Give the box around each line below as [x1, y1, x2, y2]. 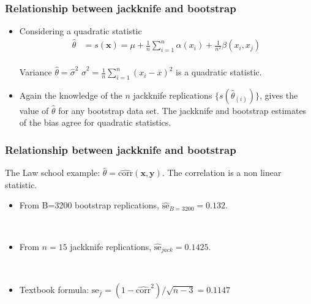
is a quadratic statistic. [176, 66, 262, 78]
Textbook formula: [19, 283, 89, 295]
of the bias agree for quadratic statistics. [19, 116, 171, 129]
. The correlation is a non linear [162, 166, 282, 179]
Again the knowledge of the [19, 88, 122, 101]
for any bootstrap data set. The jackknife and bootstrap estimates [58, 104, 307, 116]
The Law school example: [5, 166, 100, 179]
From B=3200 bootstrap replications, [19, 199, 159, 211]
